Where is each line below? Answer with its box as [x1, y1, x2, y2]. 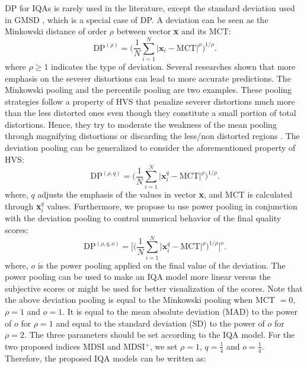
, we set [150, 340, 178, 352]
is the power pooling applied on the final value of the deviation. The [37, 259, 286, 271]
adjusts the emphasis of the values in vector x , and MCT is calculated [37, 188, 293, 201]
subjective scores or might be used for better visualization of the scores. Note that [5, 282, 303, 294]
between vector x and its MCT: [116, 25, 231, 37]
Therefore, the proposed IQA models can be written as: [5, 351, 206, 364]
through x [5, 199, 41, 212]
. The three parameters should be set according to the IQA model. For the [24, 328, 295, 341]
